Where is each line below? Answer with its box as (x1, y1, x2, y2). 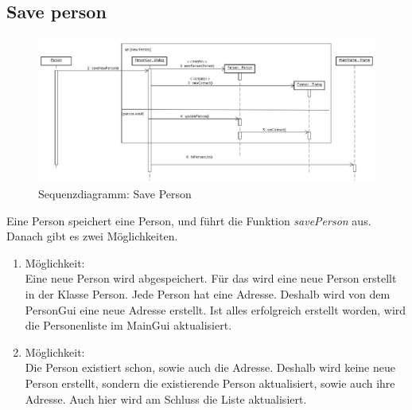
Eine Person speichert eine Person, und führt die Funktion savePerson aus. (6, 212, 371, 228)
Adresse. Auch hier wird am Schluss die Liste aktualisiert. (25, 390, 307, 407)
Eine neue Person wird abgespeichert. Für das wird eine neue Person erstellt (25, 270, 397, 287)
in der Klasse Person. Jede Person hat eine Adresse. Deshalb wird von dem (25, 285, 391, 302)
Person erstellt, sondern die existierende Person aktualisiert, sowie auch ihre (25, 374, 395, 391)
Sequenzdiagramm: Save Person (38, 185, 192, 201)
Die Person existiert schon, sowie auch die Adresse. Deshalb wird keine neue (25, 359, 395, 376)
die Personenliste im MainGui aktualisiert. (25, 317, 232, 334)
